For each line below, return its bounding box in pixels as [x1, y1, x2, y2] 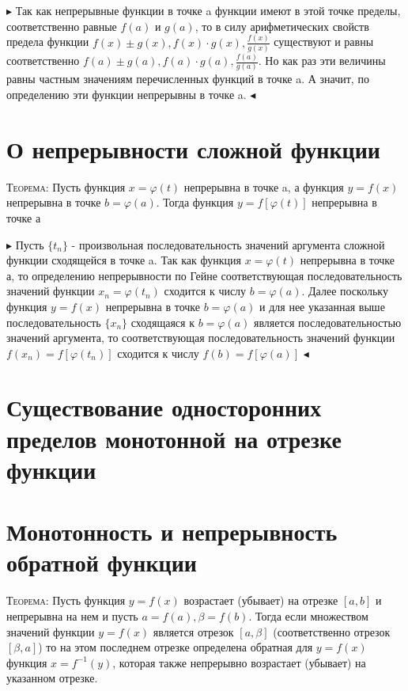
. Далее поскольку [301, 283, 388, 299]
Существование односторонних [6, 391, 322, 423]
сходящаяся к [130, 313, 195, 330]
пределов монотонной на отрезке [6, 422, 342, 454]
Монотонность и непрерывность [6, 515, 338, 548]
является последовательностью [253, 313, 402, 330]
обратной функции [6, 546, 197, 579]
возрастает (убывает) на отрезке [183, 592, 338, 609]
